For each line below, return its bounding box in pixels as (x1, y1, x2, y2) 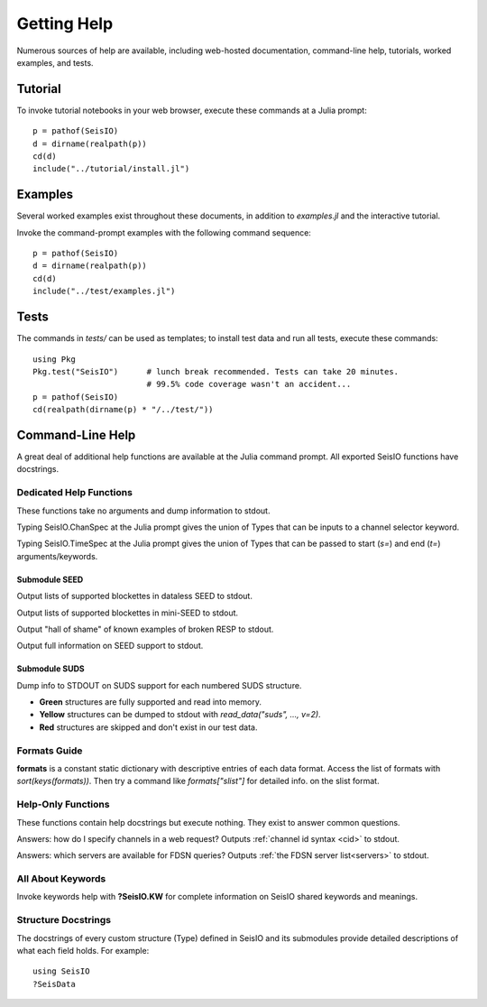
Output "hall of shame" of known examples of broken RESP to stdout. (16, 624, 274, 634)
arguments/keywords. (16, 550, 98, 561)
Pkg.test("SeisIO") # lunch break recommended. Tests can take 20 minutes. (32, 366, 400, 376)
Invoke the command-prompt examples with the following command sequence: (16, 226, 311, 238)
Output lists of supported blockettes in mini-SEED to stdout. (16, 607, 239, 618)
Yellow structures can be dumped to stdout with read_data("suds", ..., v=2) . (39, 709, 321, 720)
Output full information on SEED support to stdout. (16, 641, 204, 651)
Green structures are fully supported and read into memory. (39, 697, 262, 707)
